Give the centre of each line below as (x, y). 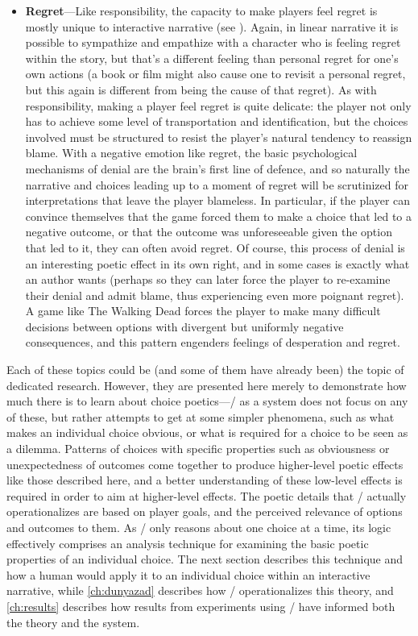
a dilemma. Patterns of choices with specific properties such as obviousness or (198, 449)
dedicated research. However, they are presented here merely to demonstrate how (207, 385)
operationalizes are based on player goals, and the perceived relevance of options (205, 511)
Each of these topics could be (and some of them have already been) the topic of (205, 370)
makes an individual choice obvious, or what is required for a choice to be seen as (207, 432)
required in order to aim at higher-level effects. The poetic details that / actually (207, 495)
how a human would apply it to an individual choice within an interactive (188, 574)
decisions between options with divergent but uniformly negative (184, 326)
